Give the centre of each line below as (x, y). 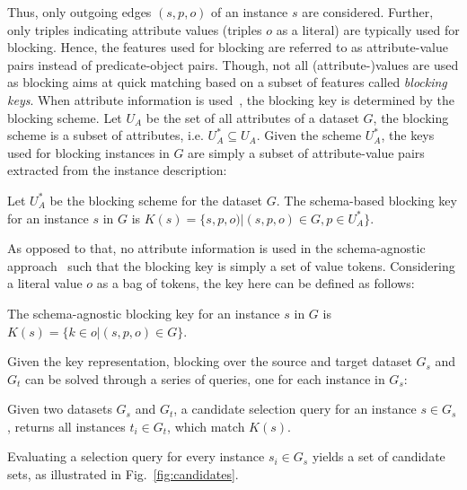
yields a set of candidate (379, 456)
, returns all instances (66, 426)
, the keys (408, 135)
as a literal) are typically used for (368, 29)
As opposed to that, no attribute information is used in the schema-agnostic (216, 248)
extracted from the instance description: (117, 170)
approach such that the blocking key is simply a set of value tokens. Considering (231, 265)
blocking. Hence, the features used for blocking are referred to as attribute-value (228, 47)
